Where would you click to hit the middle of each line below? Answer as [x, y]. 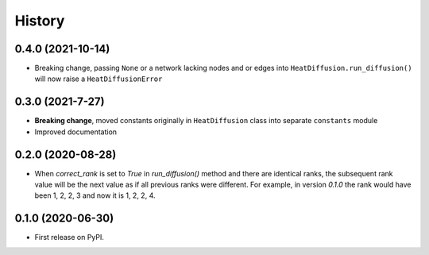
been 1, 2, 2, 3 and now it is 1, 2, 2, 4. [95, 195]
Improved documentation [76, 132]
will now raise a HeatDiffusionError [99, 79]
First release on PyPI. [70, 238]
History [40, 21]
